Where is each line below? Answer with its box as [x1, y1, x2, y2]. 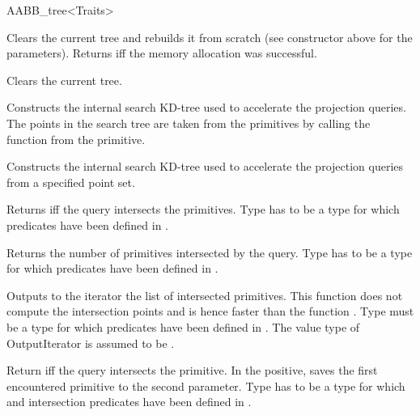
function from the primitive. [6, 130, 146, 147]
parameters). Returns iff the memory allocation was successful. [6, 44, 317, 61]
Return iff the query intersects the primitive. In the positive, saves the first [6, 362, 378, 379]
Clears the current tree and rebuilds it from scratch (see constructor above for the [6, 28, 413, 45]
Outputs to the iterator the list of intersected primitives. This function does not [6, 286, 403, 303]
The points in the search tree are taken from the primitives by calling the [6, 114, 371, 131]
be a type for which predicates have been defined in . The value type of [6, 318, 360, 335]
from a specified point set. [6, 173, 135, 190]
